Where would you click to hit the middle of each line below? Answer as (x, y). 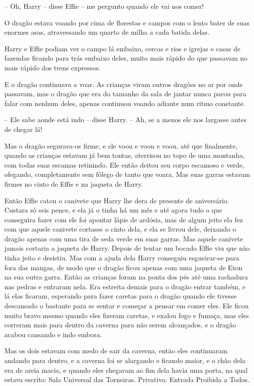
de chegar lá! (23, 129)
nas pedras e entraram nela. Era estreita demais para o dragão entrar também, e (125, 286)
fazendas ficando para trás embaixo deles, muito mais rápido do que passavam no (126, 58)
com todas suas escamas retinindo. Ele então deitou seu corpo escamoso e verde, (125, 164)
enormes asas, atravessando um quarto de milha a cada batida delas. (107, 32)
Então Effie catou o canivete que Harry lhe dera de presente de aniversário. (117, 200)
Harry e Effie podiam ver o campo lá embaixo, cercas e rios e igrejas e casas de (122, 48)
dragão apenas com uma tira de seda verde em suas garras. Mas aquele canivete (124, 238)
